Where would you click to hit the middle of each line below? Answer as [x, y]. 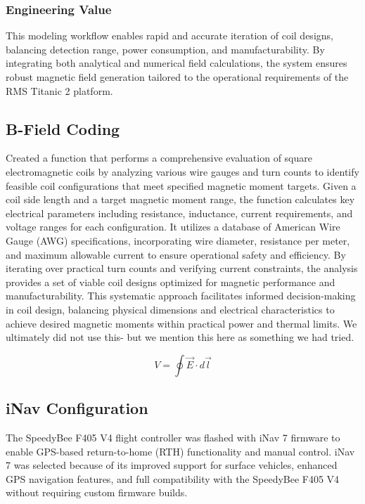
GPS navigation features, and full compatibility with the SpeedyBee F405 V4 [173, 478]
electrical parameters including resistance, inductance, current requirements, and [179, 213]
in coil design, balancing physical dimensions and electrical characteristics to [170, 309]
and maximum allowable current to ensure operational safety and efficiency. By [176, 254]
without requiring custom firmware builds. [97, 492]
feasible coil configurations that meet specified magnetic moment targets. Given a [181, 185]
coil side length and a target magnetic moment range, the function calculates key [180, 199]
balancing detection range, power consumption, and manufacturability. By [165, 49]
